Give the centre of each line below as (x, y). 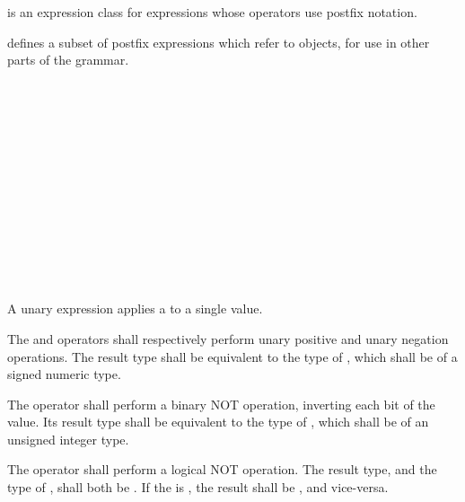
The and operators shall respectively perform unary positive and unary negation (228, 338)
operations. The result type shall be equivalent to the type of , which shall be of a (232, 356)
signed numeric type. (64, 374)
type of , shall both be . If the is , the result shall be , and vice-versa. (198, 487)
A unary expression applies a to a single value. (135, 308)
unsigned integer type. (68, 439)
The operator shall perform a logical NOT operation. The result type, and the (222, 469)
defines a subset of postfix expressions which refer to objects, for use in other (219, 42)
